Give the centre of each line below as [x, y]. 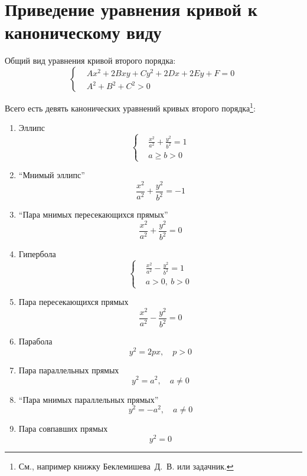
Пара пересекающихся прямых [74, 302]
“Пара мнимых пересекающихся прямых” [93, 214]
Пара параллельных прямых [69, 370]
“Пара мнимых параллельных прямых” [89, 399]
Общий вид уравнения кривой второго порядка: [90, 60]
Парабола [35, 341]
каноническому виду [83, 32]
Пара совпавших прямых [63, 429]
